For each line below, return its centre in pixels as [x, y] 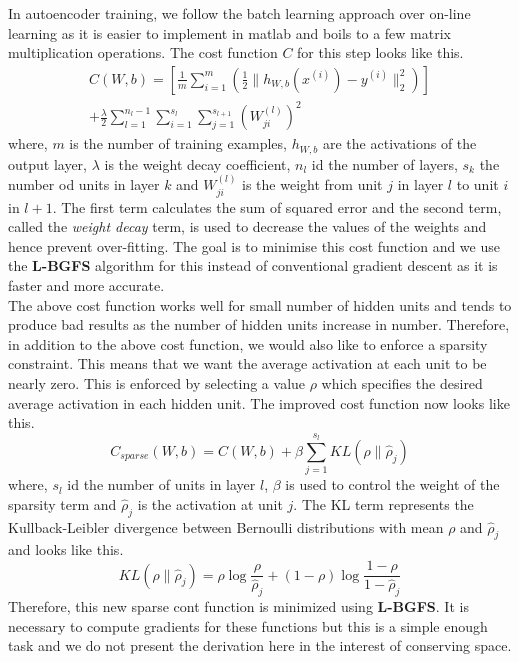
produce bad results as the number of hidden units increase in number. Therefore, [259, 324]
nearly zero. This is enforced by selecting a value [157, 382]
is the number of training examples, [178, 143]
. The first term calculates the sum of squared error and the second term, [277, 206]
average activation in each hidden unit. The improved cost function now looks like [259, 402]
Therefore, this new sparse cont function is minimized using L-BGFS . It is [238, 605]
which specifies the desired [402, 382]
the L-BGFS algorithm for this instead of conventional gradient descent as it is [253, 265]
